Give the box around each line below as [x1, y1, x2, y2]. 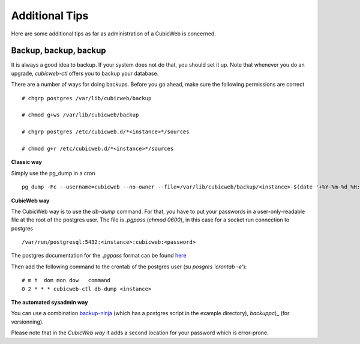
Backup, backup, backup [11, 46, 106, 56]
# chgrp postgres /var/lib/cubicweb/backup [22, 95, 152, 101]
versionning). [11, 318, 44, 325]
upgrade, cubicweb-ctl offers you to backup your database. [11, 70, 159, 77]
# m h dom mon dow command [22, 277, 111, 284]
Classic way [11, 158, 42, 166]
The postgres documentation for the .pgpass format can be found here [11, 252, 187, 259]
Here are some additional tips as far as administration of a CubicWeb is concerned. [11, 30, 216, 37]
